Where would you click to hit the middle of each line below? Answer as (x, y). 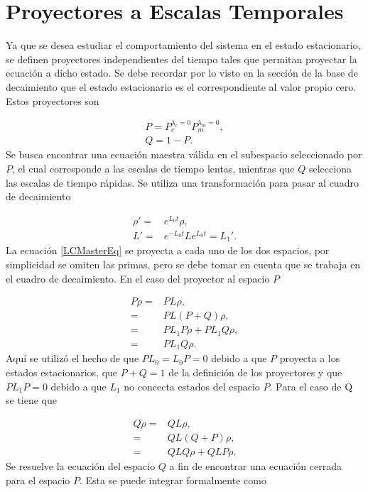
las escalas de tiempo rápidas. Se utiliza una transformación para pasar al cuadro (182, 182)
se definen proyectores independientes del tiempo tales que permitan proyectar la (182, 59)
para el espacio (38, 480)
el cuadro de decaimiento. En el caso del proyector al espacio (138, 278)
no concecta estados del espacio (192, 386)
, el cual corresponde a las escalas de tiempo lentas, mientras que (153, 168)
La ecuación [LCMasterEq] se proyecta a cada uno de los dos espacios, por (168, 250)
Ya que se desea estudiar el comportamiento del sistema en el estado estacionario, (183, 45)
